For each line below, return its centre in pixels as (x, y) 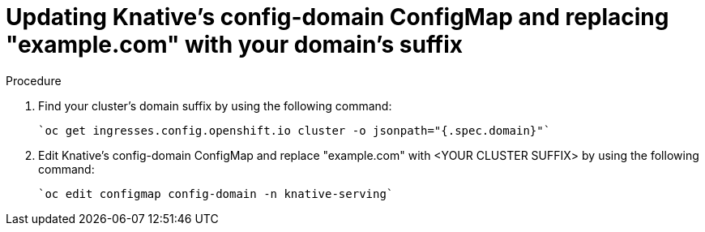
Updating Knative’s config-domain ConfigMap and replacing (338, 17)
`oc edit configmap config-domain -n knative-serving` (216, 193)
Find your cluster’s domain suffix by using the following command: (215, 105)
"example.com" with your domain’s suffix (235, 45)
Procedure (34, 80)
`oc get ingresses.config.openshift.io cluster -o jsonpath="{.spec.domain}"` (295, 130)
